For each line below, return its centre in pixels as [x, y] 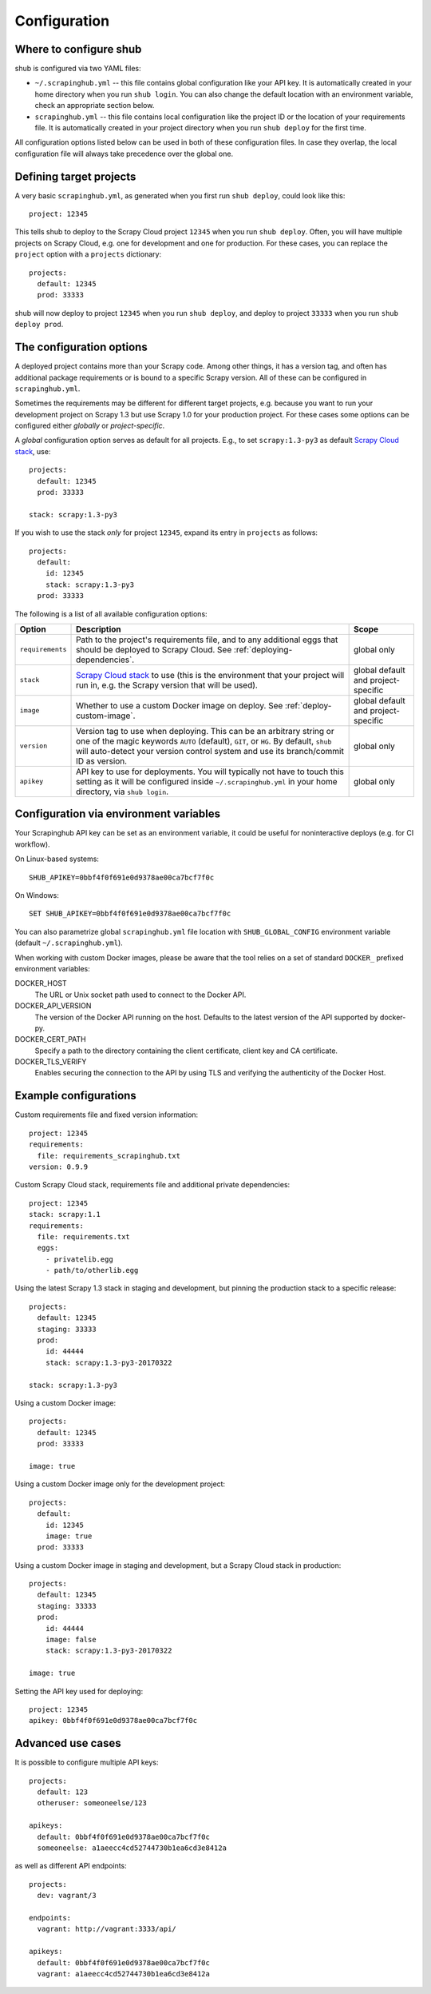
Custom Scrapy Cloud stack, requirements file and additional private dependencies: [152, 1185]
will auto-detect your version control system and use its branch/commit [210, 751]
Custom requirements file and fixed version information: [107, 1115]
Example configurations [76, 1096]
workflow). [33, 844]
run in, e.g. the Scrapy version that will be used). [167, 685]
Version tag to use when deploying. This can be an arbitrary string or [205, 731]
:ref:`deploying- [263, 649]
